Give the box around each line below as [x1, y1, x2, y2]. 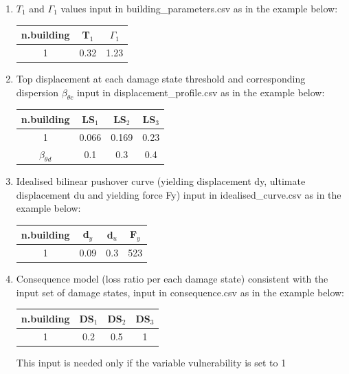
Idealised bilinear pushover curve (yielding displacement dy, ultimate [16, 173, 306, 188]
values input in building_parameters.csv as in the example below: [60, 1, 338, 15]
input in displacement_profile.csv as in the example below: [76, 85, 325, 99]
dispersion [16, 85, 59, 99]
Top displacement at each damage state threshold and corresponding [16, 71, 306, 86]
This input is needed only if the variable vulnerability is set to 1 [16, 355, 286, 369]
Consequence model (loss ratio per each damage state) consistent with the [16, 271, 328, 285]
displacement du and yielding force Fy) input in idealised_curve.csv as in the [16, 187, 341, 201]
